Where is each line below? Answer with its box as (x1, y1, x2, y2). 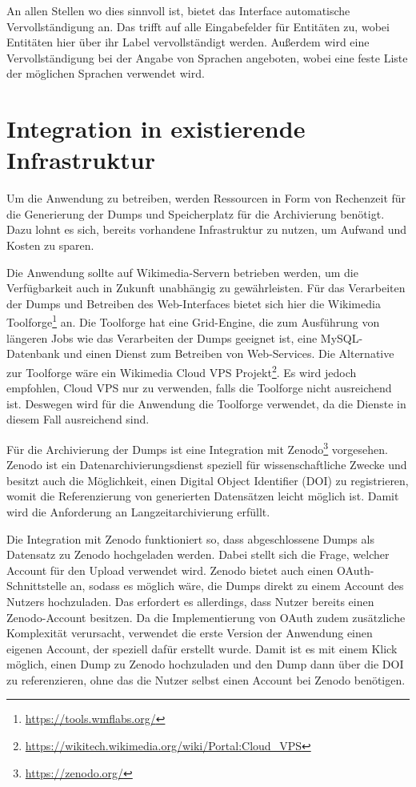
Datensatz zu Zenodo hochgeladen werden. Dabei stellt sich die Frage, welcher (6, 546, 390, 563)
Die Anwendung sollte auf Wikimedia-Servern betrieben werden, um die (6, 263, 358, 280)
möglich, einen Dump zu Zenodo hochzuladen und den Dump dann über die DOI (6, 656, 404, 673)
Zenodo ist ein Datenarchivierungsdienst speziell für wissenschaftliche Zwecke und (6, 456, 407, 473)
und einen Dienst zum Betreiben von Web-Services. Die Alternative (63, 345, 394, 362)
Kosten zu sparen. (6, 237, 94, 254)
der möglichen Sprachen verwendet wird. (6, 65, 205, 82)
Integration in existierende (6, 112, 306, 145)
